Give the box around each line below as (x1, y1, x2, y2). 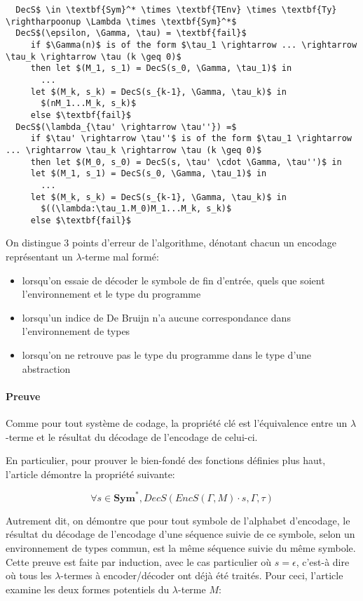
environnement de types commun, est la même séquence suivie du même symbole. (6, 541, 356, 555)
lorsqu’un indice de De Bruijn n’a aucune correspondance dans (22, 310, 291, 324)
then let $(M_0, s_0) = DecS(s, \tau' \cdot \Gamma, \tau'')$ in (30, 157, 342, 167)
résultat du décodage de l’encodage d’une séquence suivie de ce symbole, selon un (6, 527, 355, 541)
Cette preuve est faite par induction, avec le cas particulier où (6, 554, 272, 569)
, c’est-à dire (296, 554, 350, 569)
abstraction (22, 361, 71, 376)
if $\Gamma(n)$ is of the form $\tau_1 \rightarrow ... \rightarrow (30, 39, 357, 50)
